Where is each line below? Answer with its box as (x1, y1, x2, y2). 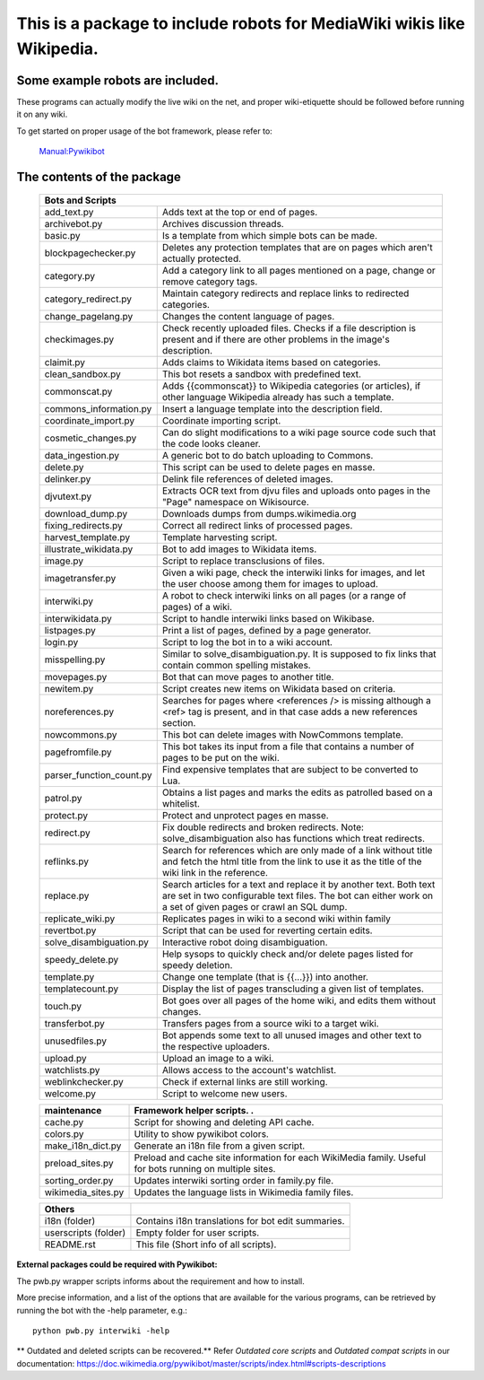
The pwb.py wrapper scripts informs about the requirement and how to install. (16, 1275, 305, 1287)
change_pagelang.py (44, 310, 134, 323)
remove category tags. (161, 275, 258, 288)
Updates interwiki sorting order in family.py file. (134, 1175, 334, 1187)
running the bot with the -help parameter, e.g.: (16, 1305, 188, 1315)
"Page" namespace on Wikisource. (161, 496, 309, 509)
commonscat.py (44, 386, 113, 398)
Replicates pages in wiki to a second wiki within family (161, 913, 392, 925)
